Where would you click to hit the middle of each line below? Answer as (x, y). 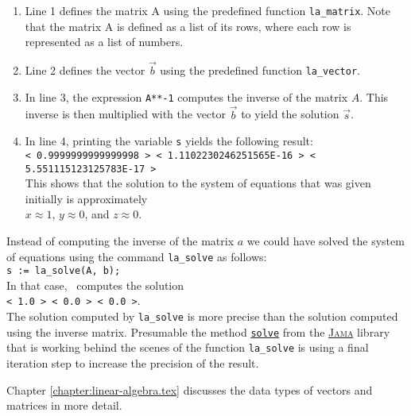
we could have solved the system (326, 240)
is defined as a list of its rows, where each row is (234, 26)
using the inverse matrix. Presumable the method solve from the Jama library (198, 331)
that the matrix (63, 26)
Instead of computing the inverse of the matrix (120, 240)
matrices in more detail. (64, 405)
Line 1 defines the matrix (86, 10)
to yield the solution (290, 114)
